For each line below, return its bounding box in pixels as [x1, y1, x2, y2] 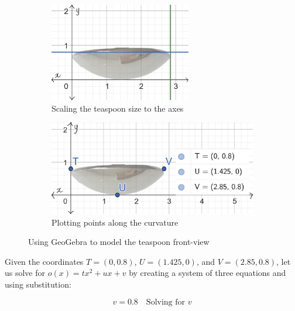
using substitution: [5, 278, 71, 290]
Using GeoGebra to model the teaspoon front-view [28, 236, 210, 248]
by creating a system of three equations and [129, 267, 286, 279]
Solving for [146, 298, 186, 306]
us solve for [5, 267, 46, 279]
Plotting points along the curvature [52, 216, 179, 228]
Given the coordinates [5, 255, 84, 267]
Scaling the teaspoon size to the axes [52, 102, 184, 114]
